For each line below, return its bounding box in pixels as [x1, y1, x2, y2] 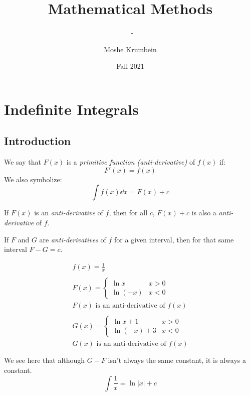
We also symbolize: [4, 174, 62, 184]
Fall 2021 [116, 61, 144, 71]
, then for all [109, 207, 148, 218]
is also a [191, 207, 216, 218]
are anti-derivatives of [39, 234, 106, 244]
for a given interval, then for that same [114, 234, 234, 244]
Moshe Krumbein [104, 44, 157, 54]
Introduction [4, 133, 71, 149]
